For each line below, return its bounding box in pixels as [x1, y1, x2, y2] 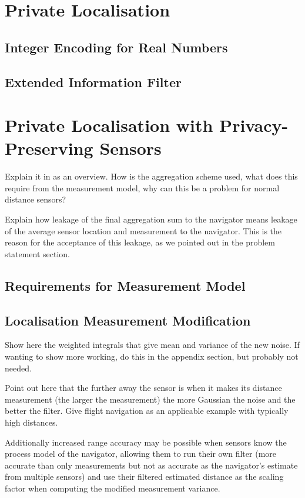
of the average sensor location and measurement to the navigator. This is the [5, 224, 282, 237]
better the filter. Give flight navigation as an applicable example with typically [5, 404, 289, 417]
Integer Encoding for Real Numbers [5, 38, 228, 56]
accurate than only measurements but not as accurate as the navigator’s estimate [5, 459, 298, 471]
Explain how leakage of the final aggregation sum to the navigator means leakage [5, 213, 297, 225]
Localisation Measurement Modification [5, 311, 251, 329]
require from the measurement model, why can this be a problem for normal [5, 181, 280, 194]
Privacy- [219, 113, 289, 137]
